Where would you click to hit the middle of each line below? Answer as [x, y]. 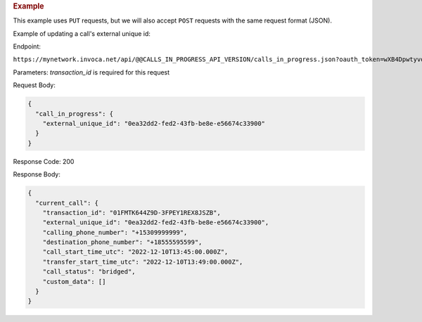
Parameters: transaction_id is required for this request [91, 72]
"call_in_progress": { [75, 114]
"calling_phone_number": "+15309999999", [115, 232]
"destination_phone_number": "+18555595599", [122, 242]
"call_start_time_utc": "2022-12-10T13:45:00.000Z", [135, 252]
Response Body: [37, 174]
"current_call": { [67, 203]
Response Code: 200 [44, 161]
